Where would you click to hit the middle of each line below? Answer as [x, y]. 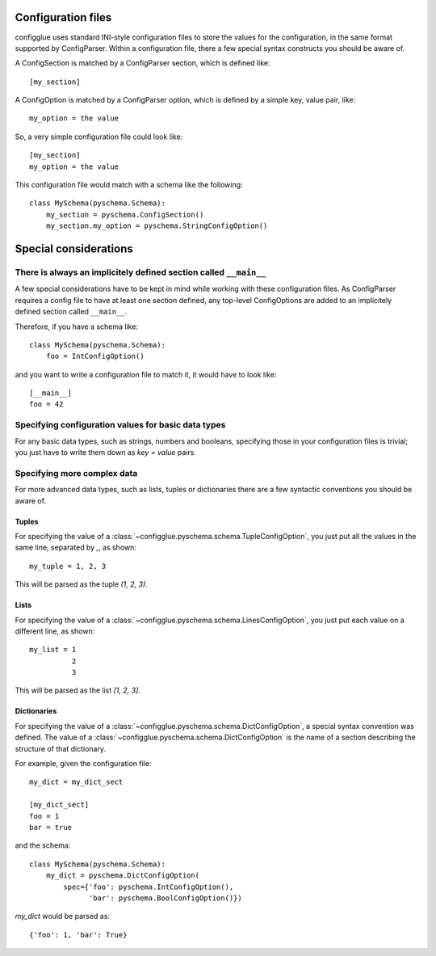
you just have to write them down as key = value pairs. [106, 453]
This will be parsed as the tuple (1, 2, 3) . [82, 584]
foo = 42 [46, 404]
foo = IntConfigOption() [95, 356]
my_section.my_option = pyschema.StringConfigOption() [157, 226]
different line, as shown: [55, 631]
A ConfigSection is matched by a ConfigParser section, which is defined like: [143, 63]
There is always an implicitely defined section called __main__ [140, 272]
